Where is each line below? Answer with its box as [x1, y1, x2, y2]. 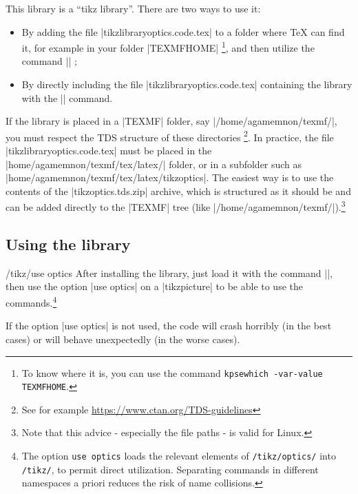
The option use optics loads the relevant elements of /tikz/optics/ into [21, 449, 336, 463]
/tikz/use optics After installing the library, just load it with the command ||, [6, 265, 333, 280]
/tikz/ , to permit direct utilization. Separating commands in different [21, 462, 319, 476]
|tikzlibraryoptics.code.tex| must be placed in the [6, 143, 212, 158]
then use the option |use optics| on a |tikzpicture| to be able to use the [6, 279, 303, 294]
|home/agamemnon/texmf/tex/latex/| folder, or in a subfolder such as [6, 156, 302, 171]
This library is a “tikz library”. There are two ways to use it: [6, 1, 261, 15]
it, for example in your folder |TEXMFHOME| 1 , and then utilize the [21, 39, 315, 54]
